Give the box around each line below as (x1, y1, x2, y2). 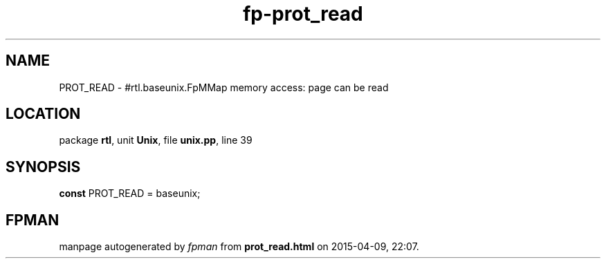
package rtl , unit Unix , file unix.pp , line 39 (59, 134, 252, 147)
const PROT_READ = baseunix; (59, 187, 201, 200)
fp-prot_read (243, 2, 363, 26)
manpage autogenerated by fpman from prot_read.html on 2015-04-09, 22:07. (59, 241, 419, 253)
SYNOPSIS (6, 158, 81, 176)
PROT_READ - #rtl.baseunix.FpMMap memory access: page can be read (59, 81, 389, 93)
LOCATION (6, 105, 81, 123)
